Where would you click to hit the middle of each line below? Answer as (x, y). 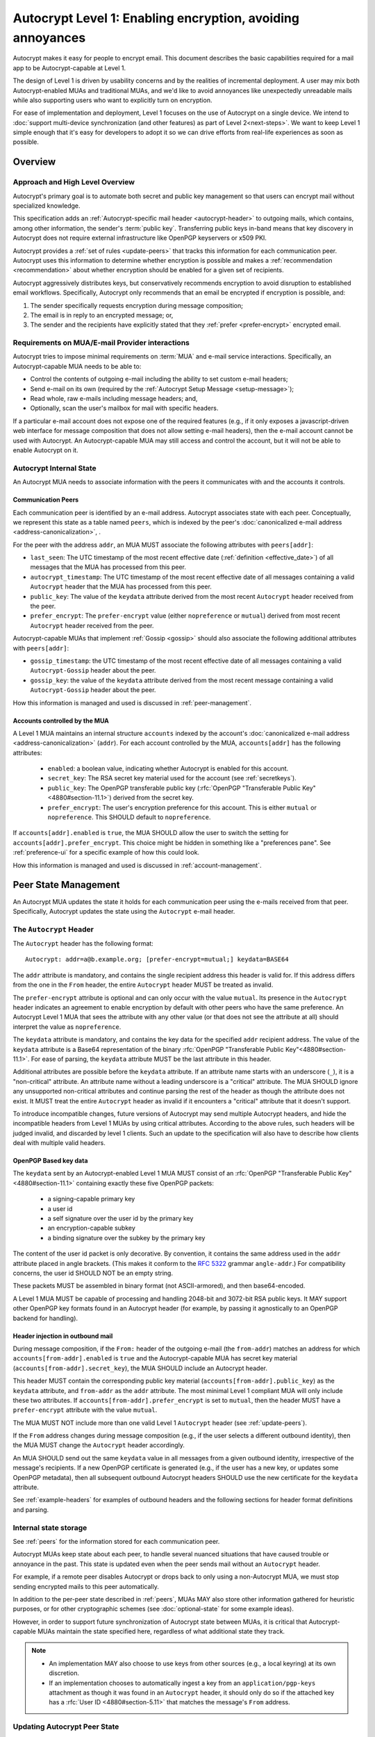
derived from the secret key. (153, 798)
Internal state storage (50, 1527)
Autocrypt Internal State (55, 468)
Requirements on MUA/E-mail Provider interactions (101, 343)
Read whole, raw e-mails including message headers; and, (114, 399)
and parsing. (31, 1509)
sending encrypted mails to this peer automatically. (86, 1586)
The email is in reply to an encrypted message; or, (102, 315)
